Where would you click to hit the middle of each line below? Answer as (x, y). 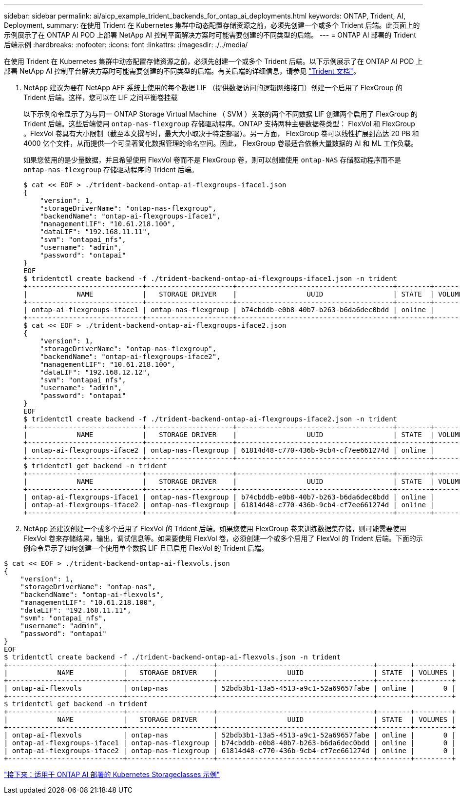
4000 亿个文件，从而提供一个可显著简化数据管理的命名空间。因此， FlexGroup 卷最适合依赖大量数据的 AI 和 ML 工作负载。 (220, 143)
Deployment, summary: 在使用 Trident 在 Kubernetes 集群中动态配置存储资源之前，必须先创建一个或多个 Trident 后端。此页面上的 (212, 25)
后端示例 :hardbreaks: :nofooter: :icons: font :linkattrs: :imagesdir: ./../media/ (126, 45)
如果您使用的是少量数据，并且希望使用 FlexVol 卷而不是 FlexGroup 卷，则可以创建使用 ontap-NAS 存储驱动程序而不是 (212, 160)
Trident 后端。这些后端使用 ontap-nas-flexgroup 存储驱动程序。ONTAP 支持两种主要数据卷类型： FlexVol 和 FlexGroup (219, 124)
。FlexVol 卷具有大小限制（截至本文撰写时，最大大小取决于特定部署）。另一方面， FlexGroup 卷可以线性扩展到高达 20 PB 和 (221, 133)
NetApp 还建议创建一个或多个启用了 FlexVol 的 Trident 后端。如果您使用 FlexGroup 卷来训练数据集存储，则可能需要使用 (215, 529)
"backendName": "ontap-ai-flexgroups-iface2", (130, 357)
